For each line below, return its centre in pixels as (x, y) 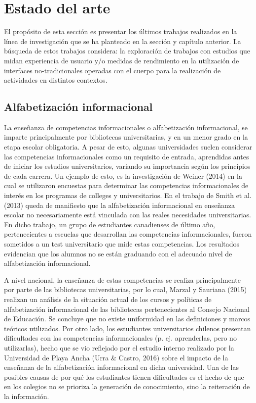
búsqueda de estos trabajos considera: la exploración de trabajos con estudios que (127, 51)
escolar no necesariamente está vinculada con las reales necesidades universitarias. (128, 215)
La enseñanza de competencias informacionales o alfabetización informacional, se (126, 127)
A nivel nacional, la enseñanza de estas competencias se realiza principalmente (122, 279)
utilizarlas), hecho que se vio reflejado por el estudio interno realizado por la (119, 347)
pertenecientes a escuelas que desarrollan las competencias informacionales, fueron (128, 234)
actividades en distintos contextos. (56, 80)
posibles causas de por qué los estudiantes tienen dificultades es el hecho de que (124, 377)
